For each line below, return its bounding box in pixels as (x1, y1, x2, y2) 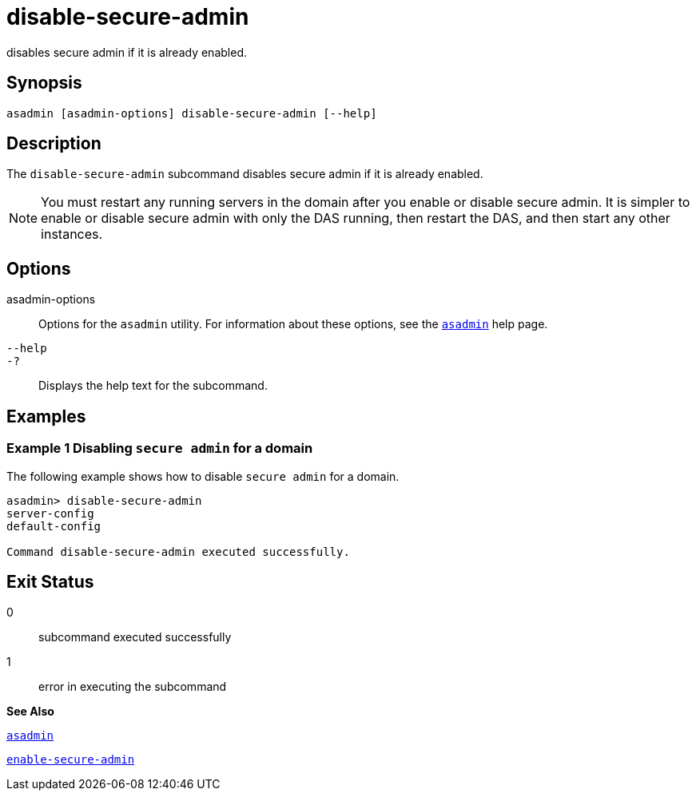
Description (6, 133, 101, 154)
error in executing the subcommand (38, 680, 227, 694)
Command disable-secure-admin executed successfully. (6, 545, 350, 558)
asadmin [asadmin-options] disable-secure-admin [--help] (6, 106, 377, 120)
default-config (6, 519, 101, 533)
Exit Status (6, 571, 94, 592)
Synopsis (6, 73, 82, 93)
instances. (41, 226, 103, 243)
